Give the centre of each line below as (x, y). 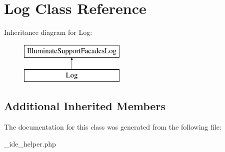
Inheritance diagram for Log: (48, 32)
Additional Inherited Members (85, 106)
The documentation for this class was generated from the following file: (113, 127)
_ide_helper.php (30, 143)
